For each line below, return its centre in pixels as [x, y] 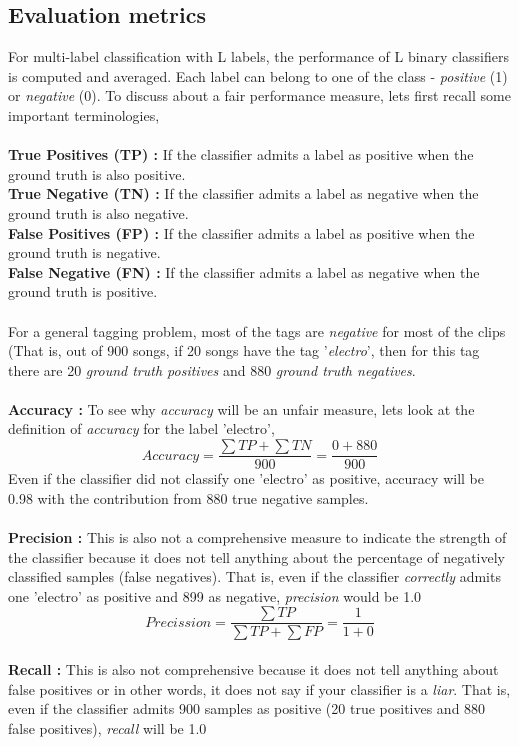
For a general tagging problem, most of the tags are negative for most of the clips [257, 330]
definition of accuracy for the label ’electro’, [141, 428]
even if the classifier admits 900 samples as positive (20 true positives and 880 [247, 708]
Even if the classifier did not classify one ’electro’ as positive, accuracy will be [246, 478]
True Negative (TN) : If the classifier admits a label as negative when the [243, 193]
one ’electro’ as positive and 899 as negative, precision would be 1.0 [215, 595]
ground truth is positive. [83, 291]
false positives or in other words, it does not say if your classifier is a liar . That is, [259, 688]
